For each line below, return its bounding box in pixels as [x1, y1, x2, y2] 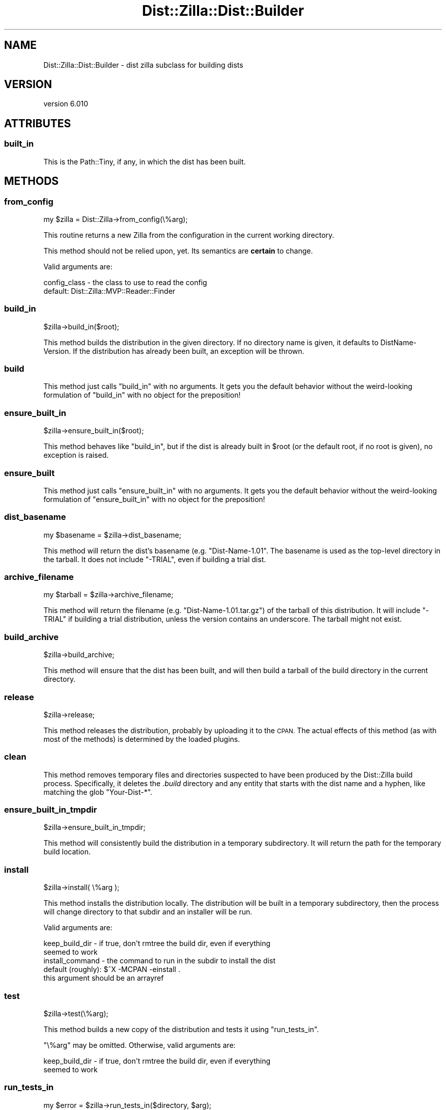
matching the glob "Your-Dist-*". [43, 787, 153, 796]
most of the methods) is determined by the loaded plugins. [43, 734, 240, 743]
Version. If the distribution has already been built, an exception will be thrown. [43, 346, 304, 355]
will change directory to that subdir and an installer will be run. [43, 907, 253, 917]
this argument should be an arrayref [43, 974, 164, 983]
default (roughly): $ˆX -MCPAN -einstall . [43, 965, 180, 974]
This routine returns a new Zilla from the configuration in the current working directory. [43, 230, 334, 239]
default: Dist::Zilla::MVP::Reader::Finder [43, 286, 176, 295]
